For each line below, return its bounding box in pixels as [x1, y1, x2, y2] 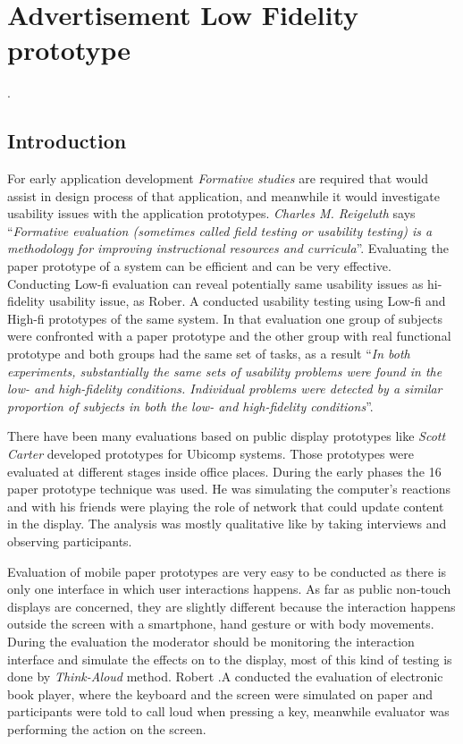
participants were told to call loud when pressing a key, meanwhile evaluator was [7, 702, 450, 721]
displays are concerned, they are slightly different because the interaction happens [7, 596, 456, 615]
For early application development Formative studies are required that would [7, 169, 428, 188]
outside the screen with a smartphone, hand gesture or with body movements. [7, 614, 434, 633]
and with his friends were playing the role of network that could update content [7, 496, 444, 515]
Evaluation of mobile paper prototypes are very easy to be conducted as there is [7, 562, 447, 580]
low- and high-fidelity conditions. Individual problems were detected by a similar [7, 379, 442, 398]
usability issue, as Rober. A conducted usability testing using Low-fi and [48, 292, 446, 310]
